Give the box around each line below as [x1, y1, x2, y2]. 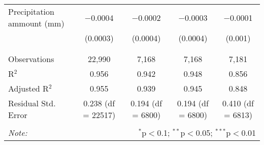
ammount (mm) [8, 17, 64, 29]
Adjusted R [8, 82, 49, 94]
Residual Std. [8, 97, 56, 109]
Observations [8, 53, 54, 65]
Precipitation [8, 6, 54, 17]
